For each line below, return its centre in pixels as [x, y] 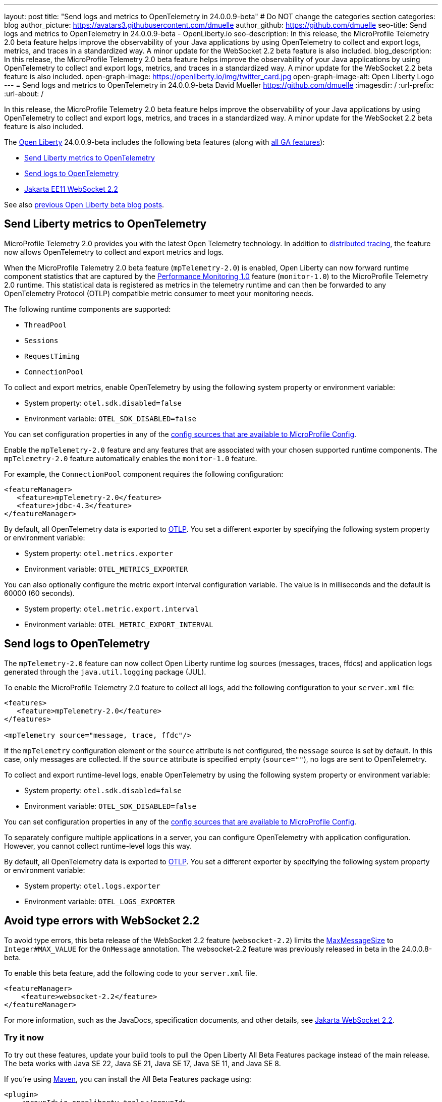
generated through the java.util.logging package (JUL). [105, 672]
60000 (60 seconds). [39, 593]
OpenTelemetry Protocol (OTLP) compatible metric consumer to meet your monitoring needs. [159, 293]
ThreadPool [46, 325]
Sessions [41, 340]
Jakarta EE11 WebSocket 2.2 [71, 189]
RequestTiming [52, 356]
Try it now [24, 1037]
